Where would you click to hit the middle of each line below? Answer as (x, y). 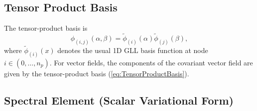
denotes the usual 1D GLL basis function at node (133, 50)
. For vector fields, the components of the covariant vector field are (151, 62)
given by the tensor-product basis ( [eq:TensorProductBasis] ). (97, 73)
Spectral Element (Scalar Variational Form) (119, 100)
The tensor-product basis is (46, 28)
